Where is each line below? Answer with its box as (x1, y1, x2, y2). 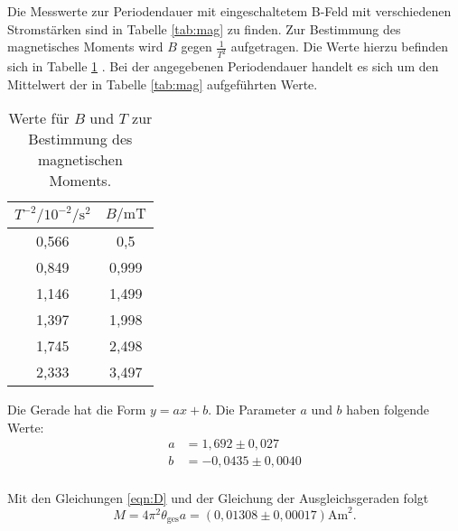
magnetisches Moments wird (7, 37, 164, 56)
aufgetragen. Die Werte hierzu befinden (230, 37, 449, 56)
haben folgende (346, 400, 430, 419)
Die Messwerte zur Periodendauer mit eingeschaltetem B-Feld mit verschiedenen (7, 2, 452, 20)
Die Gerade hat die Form (7, 400, 146, 419)
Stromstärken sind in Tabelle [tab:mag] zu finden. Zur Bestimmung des (7, 19, 401, 38)
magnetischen (37, 149, 123, 171)
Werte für (8, 107, 70, 129)
